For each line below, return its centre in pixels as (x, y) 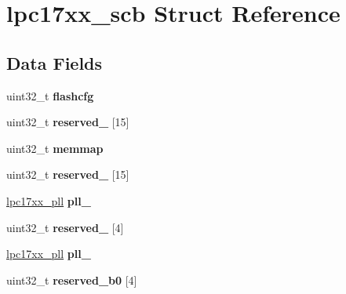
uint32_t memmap (55, 148)
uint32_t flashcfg (50, 95)
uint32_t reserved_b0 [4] (72, 279)
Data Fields (55, 62)
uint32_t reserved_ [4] (65, 227)
